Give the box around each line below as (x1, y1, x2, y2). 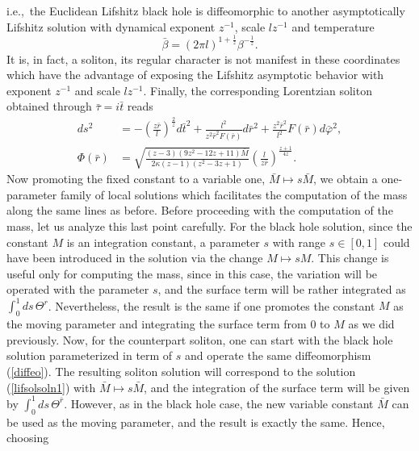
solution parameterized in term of (6, 347, 173, 364)
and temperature (291, 18, 375, 35)
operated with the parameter (6, 281, 149, 298)
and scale (74, 81, 120, 98)
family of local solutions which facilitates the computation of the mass (60, 186, 408, 203)
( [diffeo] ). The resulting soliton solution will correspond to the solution (6, 363, 356, 380)
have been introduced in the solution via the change (6, 249, 263, 266)
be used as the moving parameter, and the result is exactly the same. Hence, (6, 413, 385, 430)
